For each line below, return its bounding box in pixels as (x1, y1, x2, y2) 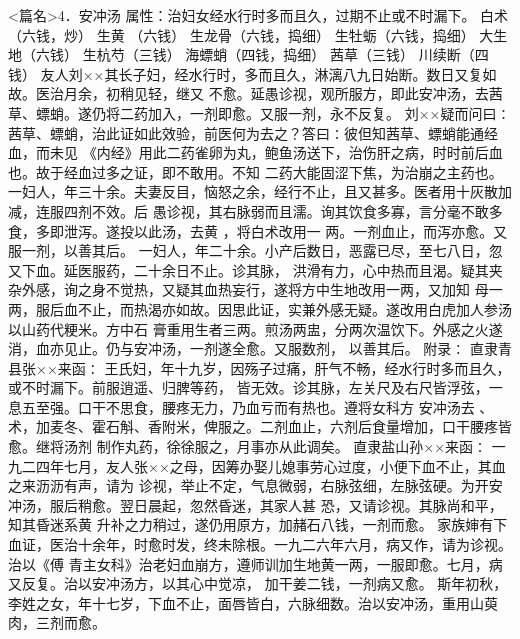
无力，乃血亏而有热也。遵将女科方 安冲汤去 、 (189, 396, 494, 417)
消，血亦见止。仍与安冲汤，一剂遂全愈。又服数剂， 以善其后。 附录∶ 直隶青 (8, 338, 512, 359)
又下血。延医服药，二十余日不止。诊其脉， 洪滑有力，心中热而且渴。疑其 (8, 259, 489, 280)
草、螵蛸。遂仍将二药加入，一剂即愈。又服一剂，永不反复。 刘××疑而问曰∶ (8, 102, 511, 123)
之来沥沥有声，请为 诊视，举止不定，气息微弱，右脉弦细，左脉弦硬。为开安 (8, 475, 503, 496)
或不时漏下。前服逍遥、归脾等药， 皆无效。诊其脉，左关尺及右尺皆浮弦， (8, 377, 489, 398)
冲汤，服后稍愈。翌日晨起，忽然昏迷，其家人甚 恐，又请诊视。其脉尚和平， (8, 494, 503, 515)
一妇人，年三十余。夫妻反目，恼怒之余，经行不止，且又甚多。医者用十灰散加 (8, 181, 512, 202)
